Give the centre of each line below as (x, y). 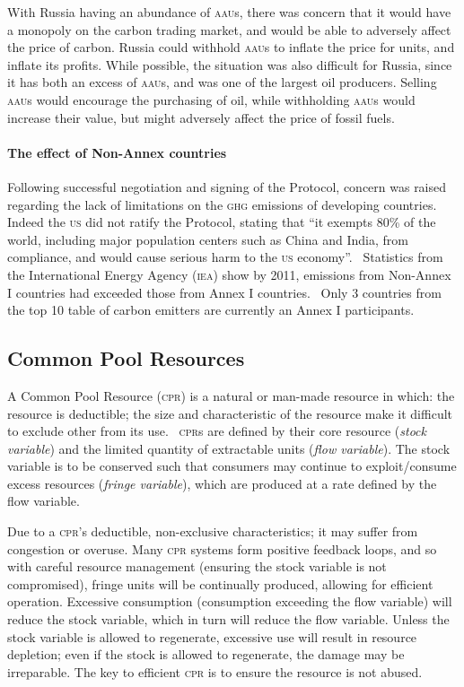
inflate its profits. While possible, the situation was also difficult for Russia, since (230, 64)
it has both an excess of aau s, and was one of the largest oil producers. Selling (222, 82)
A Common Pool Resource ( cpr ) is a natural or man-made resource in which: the (231, 395)
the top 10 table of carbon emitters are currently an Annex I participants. (211, 310)
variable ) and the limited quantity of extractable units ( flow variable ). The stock (229, 448)
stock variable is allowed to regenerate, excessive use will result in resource (212, 636)
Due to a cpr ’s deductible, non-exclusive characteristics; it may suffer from (213, 531)
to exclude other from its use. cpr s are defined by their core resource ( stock (217, 431)
